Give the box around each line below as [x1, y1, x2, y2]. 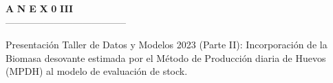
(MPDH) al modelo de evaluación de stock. [6, 64, 188, 78]
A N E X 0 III [6, 1, 74, 15]
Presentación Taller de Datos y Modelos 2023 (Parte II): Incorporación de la [6, 37, 327, 52]
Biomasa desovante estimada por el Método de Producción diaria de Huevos [6, 50, 326, 65]
